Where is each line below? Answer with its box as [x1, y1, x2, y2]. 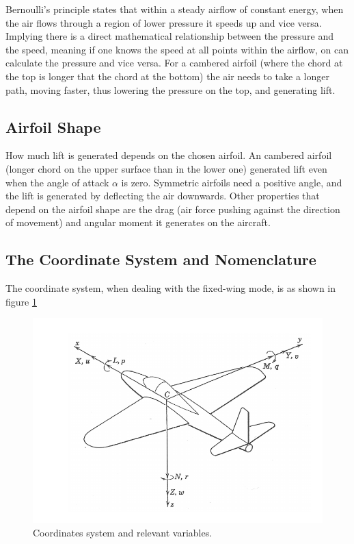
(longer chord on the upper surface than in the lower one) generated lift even [5, 161, 327, 175]
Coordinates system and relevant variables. [33, 525, 213, 539]
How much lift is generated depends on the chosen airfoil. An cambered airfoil [5, 148, 332, 162]
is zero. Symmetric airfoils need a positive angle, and [121, 175, 342, 189]
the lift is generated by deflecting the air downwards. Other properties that [5, 188, 320, 203]
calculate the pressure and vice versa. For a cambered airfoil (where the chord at [5, 55, 343, 70]
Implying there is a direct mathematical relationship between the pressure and [5, 29, 333, 43]
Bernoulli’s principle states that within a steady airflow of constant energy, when [5, 2, 344, 16]
